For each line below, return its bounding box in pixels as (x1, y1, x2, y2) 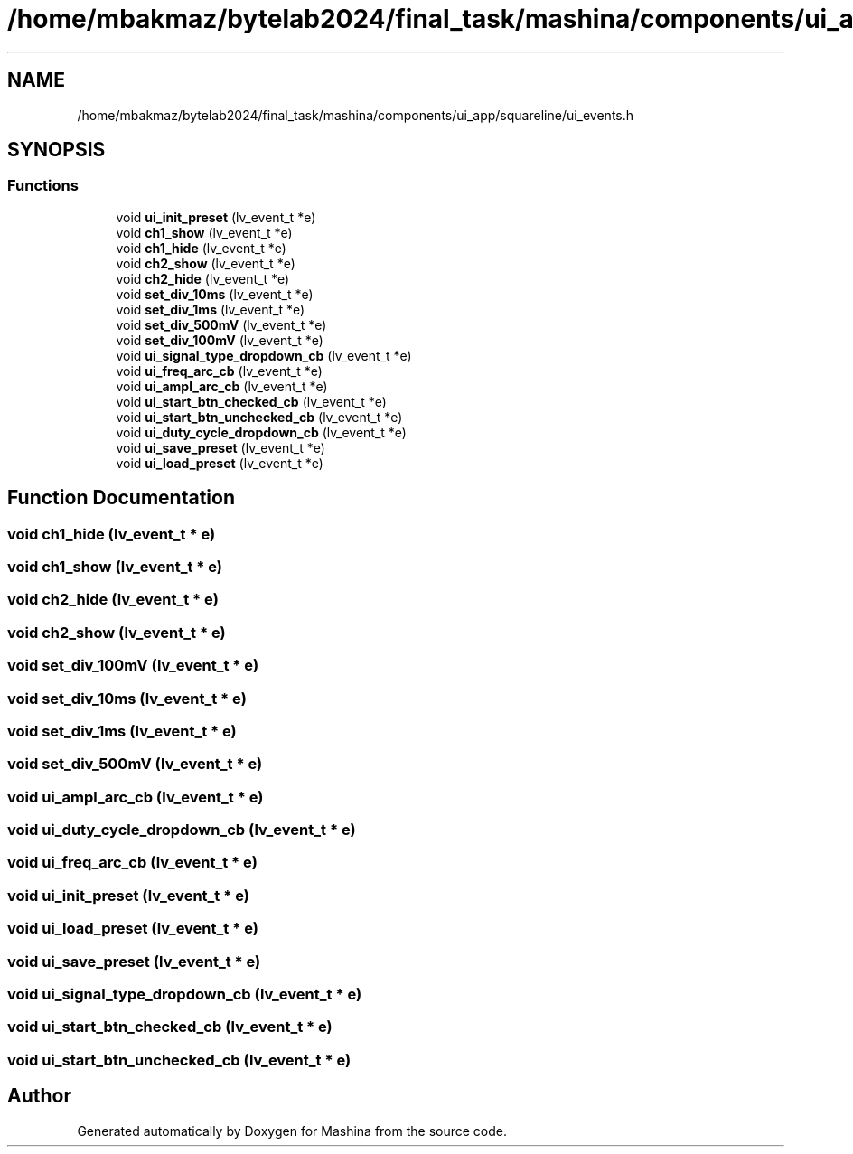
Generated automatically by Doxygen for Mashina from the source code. (77, 1122, 508, 1139)
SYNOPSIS (7, 138, 106, 162)
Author (7, 1084, 71, 1108)
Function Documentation (7, 486, 235, 510)
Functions (7, 176, 79, 195)
